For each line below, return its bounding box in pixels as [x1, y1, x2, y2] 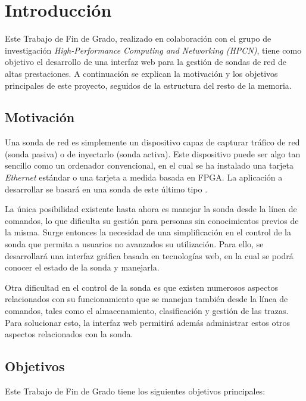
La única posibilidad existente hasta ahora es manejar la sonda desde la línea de [5, 203, 297, 215]
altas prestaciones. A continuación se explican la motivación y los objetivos [5, 67, 278, 79]
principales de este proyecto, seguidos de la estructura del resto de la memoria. [5, 79, 292, 91]
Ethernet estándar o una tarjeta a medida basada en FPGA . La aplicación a [5, 171, 283, 184]
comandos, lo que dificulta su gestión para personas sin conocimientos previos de [5, 214, 299, 226]
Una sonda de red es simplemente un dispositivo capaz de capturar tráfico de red [5, 136, 300, 148]
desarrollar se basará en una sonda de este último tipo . [5, 182, 208, 195]
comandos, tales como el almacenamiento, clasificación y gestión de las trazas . [5, 304, 289, 317]
